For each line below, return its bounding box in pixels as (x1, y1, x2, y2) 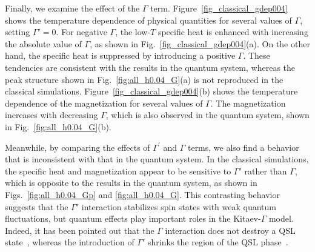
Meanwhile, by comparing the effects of (5, 141, 150, 153)
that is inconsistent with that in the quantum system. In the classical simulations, (5, 153, 309, 165)
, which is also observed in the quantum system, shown (105, 108, 310, 121)
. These (243, 49, 270, 62)
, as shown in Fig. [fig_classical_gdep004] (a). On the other (90, 37, 310, 50)
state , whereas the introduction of (5, 236, 134, 248)
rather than (244, 164, 287, 177)
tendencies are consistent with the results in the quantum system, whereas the (5, 61, 296, 73)
